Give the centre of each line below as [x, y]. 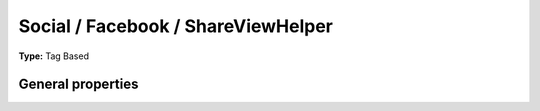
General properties [78, 84]
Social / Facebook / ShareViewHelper [176, 26]
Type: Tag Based [54, 56]
